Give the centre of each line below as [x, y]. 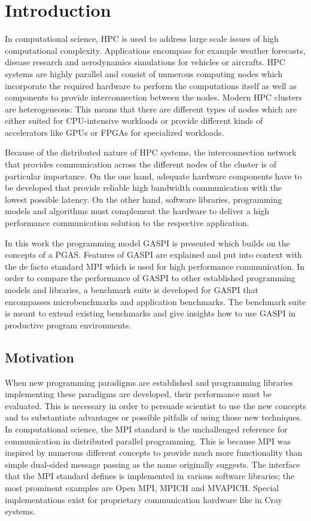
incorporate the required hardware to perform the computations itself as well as [151, 85]
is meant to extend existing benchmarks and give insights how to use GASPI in [150, 313]
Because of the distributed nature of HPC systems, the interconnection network [151, 152]
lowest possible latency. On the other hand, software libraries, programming [144, 199]
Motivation [39, 357]
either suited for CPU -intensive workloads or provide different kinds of [134, 121]
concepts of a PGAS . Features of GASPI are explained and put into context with [153, 255]
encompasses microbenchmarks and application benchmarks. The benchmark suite [155, 301]
